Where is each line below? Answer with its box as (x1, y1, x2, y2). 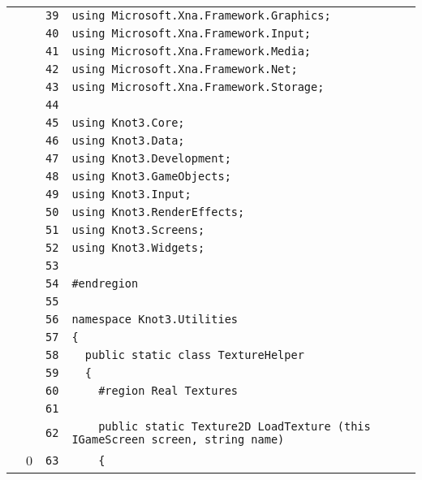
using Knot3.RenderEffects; (71, 205, 245, 218)
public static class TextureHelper (84, 348, 304, 361)
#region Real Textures (98, 384, 239, 397)
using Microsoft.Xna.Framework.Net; (71, 63, 298, 76)
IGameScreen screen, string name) (71, 433, 285, 446)
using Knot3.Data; (71, 134, 185, 147)
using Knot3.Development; (71, 152, 231, 165)
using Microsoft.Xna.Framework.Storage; (71, 80, 325, 93)
